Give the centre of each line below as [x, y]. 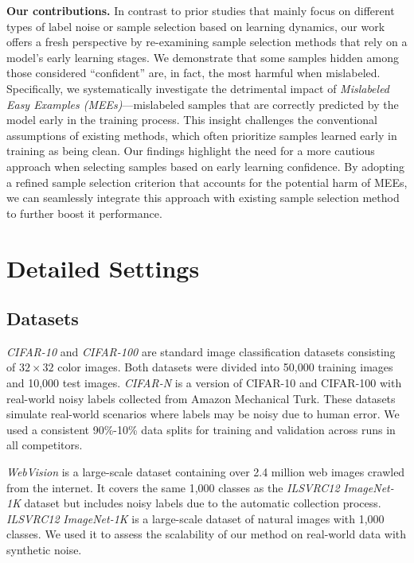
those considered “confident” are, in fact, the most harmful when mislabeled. [193, 73]
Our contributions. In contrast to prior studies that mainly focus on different [201, 10]
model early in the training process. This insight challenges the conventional [192, 120]
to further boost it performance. [84, 213]
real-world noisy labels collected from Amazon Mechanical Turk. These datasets [201, 398]
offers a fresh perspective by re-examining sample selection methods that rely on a [207, 42]
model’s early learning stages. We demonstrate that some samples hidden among [203, 57]
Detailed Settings [103, 268]
